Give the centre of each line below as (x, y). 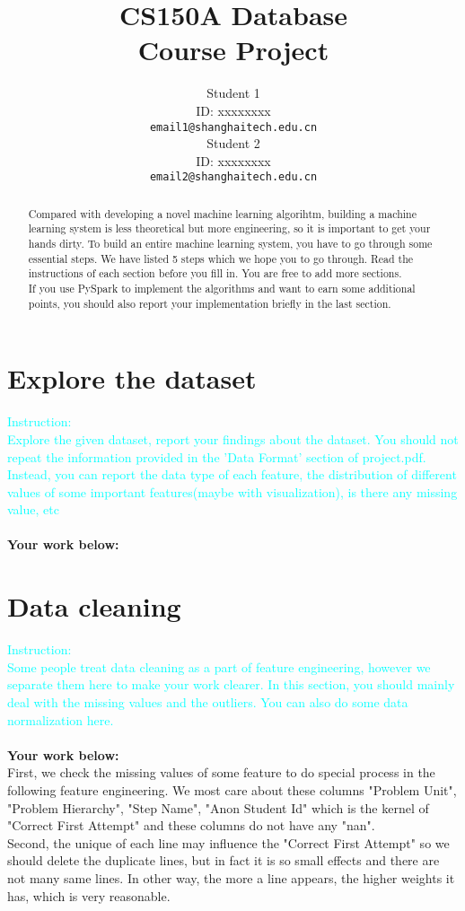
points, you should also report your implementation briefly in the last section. (210, 303)
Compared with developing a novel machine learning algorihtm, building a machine (222, 213)
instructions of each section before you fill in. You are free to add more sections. (215, 273)
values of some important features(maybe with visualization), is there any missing (232, 491)
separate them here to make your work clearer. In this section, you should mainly (231, 684)
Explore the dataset (132, 378)
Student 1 (233, 93)
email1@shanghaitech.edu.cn (233, 127)
